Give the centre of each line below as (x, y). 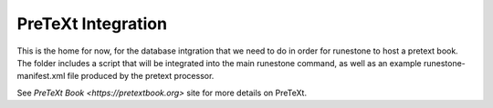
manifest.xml (41, 76)
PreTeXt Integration (92, 24)
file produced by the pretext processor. (141, 76)
